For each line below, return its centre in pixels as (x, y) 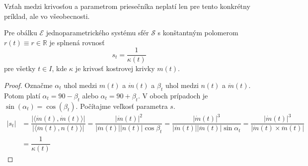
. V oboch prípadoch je (173, 95)
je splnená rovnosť (77, 42)
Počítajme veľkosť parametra (124, 106)
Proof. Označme (28, 85)
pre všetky (20, 68)
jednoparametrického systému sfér (97, 33)
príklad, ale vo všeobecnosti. (47, 16)
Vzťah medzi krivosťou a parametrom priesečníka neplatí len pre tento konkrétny (127, 6)
